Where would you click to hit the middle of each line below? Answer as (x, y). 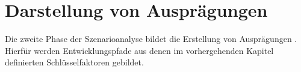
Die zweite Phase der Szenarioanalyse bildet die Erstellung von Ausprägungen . (151, 39)
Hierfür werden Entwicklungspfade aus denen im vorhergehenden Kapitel (139, 50)
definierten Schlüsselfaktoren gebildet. (74, 62)
